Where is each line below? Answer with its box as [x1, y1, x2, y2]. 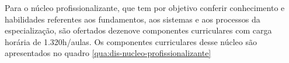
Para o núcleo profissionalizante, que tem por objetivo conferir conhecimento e [5, 2, 285, 13]
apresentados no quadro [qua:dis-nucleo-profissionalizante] [5, 47, 211, 59]
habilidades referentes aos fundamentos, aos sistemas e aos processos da [5, 13, 260, 25]
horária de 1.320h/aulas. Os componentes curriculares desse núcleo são [5, 35, 257, 47]
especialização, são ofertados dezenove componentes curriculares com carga [5, 24, 272, 36]
